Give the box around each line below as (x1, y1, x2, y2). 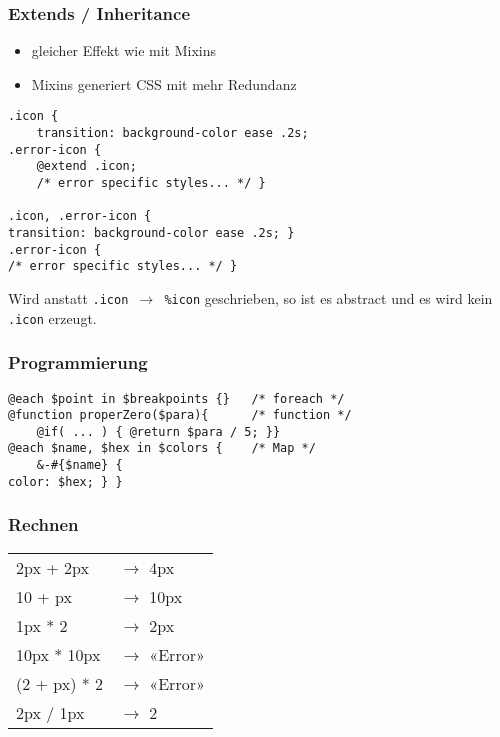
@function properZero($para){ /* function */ (8, 408, 352, 423)
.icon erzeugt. (8, 307, 97, 328)
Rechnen (8, 512, 79, 537)
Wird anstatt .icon (8, 287, 129, 308)
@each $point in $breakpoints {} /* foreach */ (8, 391, 345, 406)
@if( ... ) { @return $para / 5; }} (36, 424, 281, 439)
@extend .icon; (36, 159, 137, 174)
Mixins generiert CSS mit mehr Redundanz (31, 73, 297, 94)
